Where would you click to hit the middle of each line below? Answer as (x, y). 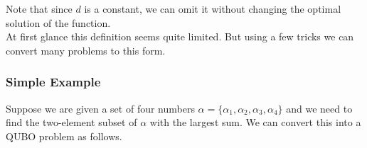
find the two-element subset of (71, 122)
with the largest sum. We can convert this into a (255, 122)
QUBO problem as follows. (64, 136)
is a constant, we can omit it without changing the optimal (213, 8)
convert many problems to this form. (86, 50)
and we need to (319, 108)
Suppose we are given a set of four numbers (100, 108)
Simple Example (53, 82)
